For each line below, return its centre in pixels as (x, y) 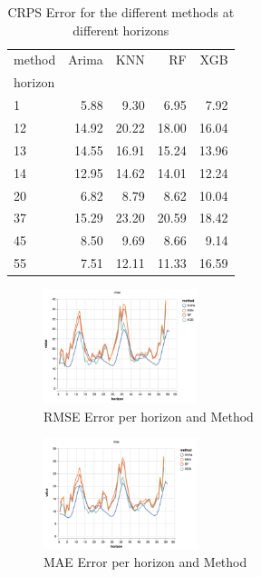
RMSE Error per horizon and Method (149, 416)
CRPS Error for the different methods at (121, 12)
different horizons (121, 30)
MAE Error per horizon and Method (145, 562)
